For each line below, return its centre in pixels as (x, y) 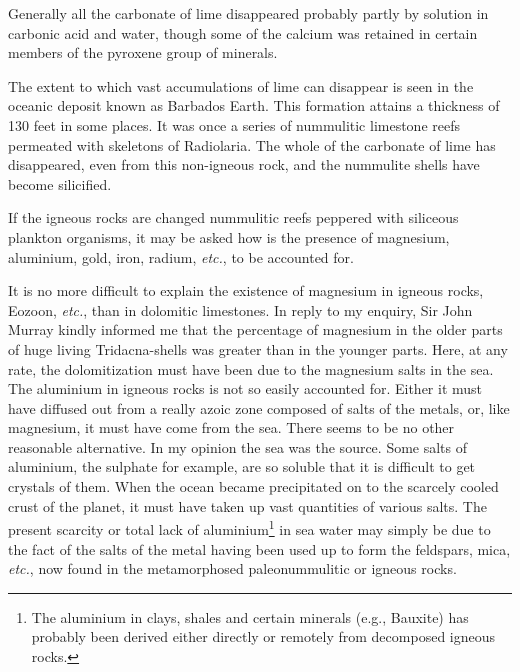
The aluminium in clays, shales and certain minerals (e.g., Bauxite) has (250, 616)
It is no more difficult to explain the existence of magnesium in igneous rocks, (246, 290)
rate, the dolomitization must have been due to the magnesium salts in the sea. (251, 368)
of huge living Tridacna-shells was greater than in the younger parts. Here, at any (258, 348)
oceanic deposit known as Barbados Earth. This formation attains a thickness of (254, 105)
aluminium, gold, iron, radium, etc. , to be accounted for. (181, 256)
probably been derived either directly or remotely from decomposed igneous (263, 636)
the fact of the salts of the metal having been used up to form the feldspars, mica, (259, 548)
